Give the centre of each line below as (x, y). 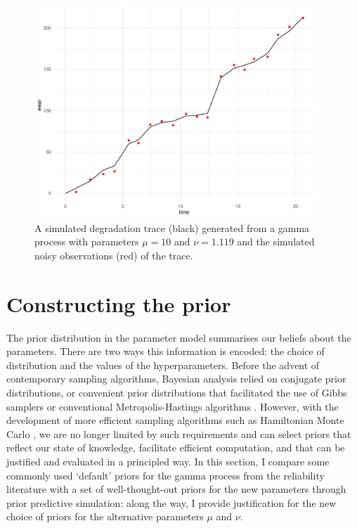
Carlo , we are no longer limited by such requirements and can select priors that (179, 433)
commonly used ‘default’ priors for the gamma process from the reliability (165, 475)
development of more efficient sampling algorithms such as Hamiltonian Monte (175, 420)
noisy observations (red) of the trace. (114, 255)
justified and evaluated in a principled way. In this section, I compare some (168, 461)
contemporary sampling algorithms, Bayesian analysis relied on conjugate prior (176, 379)
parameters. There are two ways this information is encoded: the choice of (165, 351)
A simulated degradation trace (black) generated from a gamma (172, 227)
